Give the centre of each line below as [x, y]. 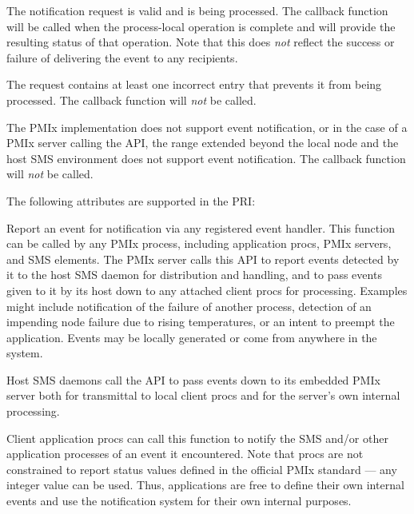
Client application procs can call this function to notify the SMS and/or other [197, 438]
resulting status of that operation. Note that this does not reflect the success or [201, 42]
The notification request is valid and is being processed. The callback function [197, 10]
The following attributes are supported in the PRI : [131, 200]
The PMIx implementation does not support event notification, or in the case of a [207, 127]
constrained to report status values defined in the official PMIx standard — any [202, 469]
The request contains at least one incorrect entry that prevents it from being [194, 84]
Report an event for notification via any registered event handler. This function [201, 227]
